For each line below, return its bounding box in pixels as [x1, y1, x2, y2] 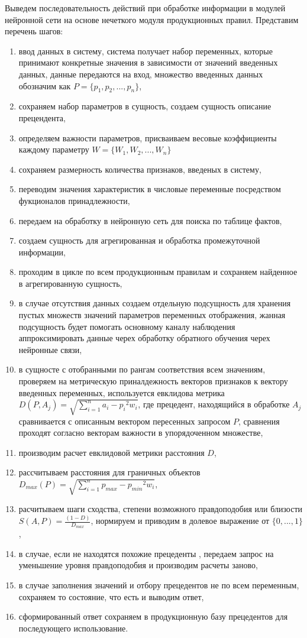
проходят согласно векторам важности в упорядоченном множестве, [18, 426, 263, 439]
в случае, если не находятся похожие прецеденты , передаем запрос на [18, 547, 274, 559]
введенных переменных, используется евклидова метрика [18, 386, 225, 399]
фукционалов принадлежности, [18, 194, 130, 206]
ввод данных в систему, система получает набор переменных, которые [18, 44, 273, 57]
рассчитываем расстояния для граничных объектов [18, 466, 201, 478]
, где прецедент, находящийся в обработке [138, 398, 290, 410]
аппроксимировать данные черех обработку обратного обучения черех [18, 332, 270, 344]
